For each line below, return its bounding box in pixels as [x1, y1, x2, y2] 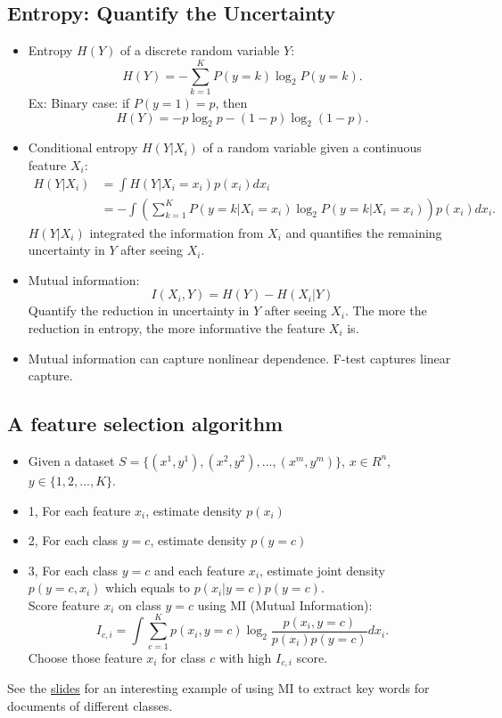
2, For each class [28, 531, 119, 550]
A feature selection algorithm [7, 410, 284, 437]
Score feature [28, 595, 100, 614]
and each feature [154, 560, 245, 579]
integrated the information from [89, 223, 264, 241]
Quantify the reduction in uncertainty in [28, 301, 250, 320]
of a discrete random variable [120, 41, 280, 60]
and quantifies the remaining [285, 223, 442, 241]
